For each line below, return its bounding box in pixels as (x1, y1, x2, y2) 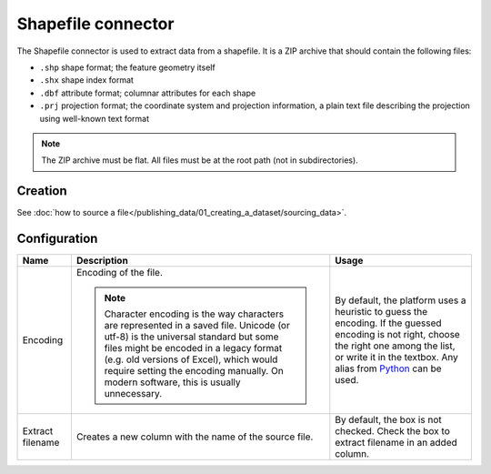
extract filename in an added (335, 437, 458, 449)
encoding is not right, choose (335, 328, 461, 341)
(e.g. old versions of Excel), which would (104, 353, 278, 366)
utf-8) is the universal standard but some (104, 330, 279, 343)
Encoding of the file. (75, 267, 164, 279)
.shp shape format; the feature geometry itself (39, 62, 215, 73)
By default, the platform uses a (335, 294, 467, 307)
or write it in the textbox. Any (335, 351, 458, 364)
